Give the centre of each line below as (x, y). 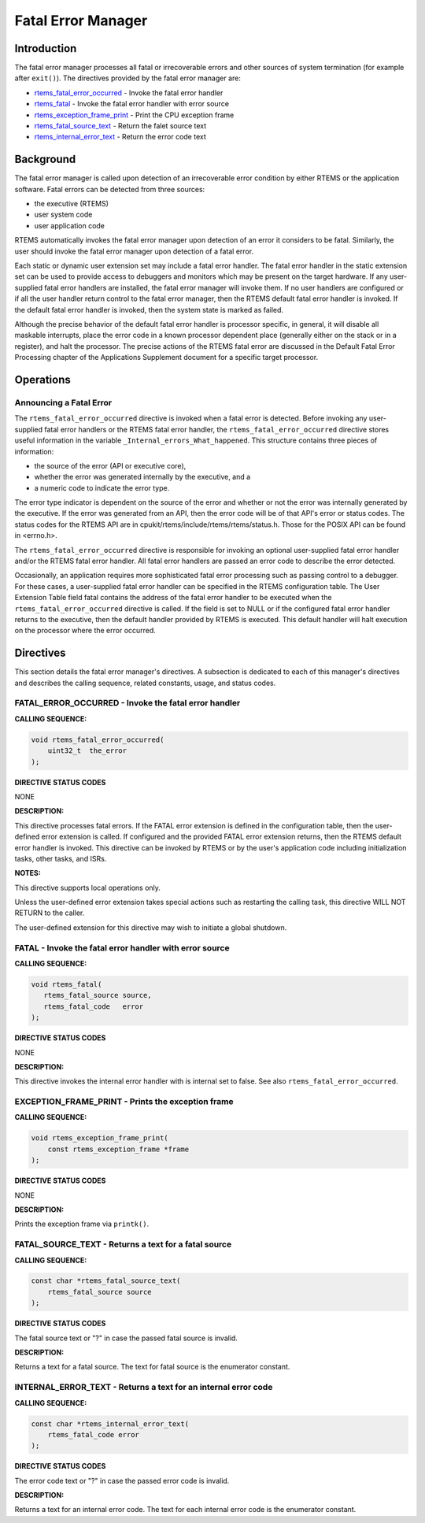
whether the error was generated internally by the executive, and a (142, 477)
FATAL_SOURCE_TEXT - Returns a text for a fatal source (123, 1244)
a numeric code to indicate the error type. (102, 487)
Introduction (46, 48)
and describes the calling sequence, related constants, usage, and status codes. (145, 683)
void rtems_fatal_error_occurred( (98, 739)
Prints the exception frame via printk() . (82, 1224)
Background (45, 159)
